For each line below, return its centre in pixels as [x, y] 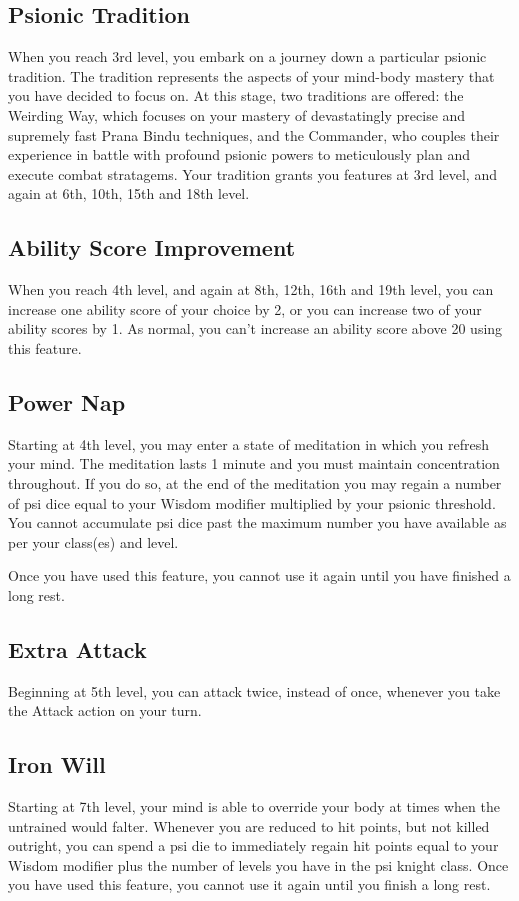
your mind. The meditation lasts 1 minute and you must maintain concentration [254, 463]
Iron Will [57, 764]
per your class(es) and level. [93, 541]
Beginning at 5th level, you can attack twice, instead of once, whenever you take [254, 690]
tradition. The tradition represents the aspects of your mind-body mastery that [251, 75]
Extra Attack [77, 648]
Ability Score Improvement [152, 247]
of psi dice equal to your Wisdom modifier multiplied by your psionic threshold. [252, 502]
